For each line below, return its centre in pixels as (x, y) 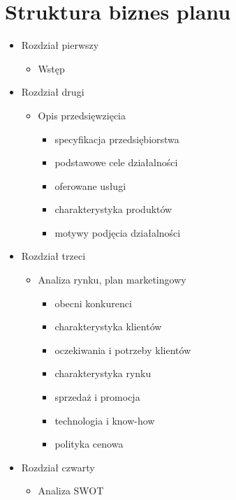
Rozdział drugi (53, 92)
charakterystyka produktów (113, 209)
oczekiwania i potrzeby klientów (123, 350)
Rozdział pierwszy (60, 45)
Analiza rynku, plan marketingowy (112, 280)
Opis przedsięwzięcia (82, 115)
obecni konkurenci (93, 303)
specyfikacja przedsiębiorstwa (117, 139)
